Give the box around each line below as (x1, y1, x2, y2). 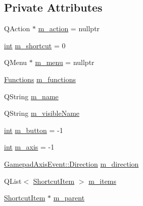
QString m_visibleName (4, 108, 80, 118)
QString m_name (4, 91, 59, 101)
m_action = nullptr (38, 23, 100, 34)
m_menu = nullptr (35, 57, 94, 67)
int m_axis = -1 (4, 142, 55, 152)
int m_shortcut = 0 (4, 40, 66, 50)
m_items (88, 175, 117, 186)
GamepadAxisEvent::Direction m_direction (4, 158, 139, 169)
